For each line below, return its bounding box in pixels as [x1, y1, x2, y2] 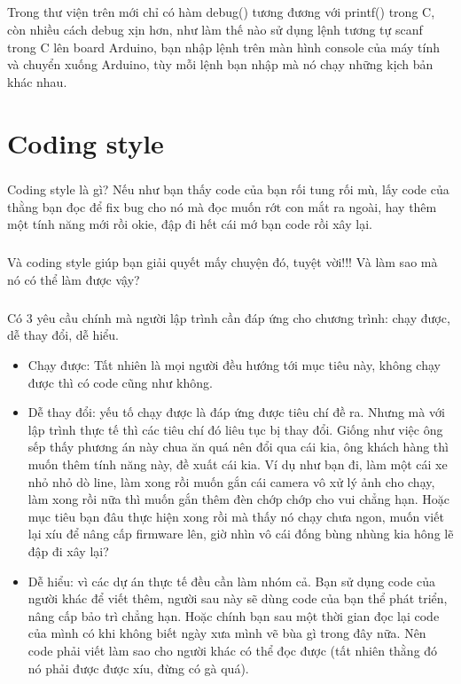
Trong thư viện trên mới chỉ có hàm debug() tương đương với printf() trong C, [7, 3, 435, 21]
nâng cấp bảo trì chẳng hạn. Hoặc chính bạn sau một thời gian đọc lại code [27, 606, 440, 625]
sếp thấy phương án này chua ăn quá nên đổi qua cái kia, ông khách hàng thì [27, 437, 449, 456]
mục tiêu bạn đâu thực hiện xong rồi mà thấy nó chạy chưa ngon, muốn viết [27, 507, 444, 525]
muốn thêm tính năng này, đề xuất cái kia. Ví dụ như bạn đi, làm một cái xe [27, 454, 448, 473]
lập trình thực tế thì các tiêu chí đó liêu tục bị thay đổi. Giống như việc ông [27, 420, 443, 438]
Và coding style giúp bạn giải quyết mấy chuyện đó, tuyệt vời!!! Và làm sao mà [7, 253, 438, 271]
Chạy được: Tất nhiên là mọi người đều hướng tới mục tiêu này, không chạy [27, 356, 441, 373]
